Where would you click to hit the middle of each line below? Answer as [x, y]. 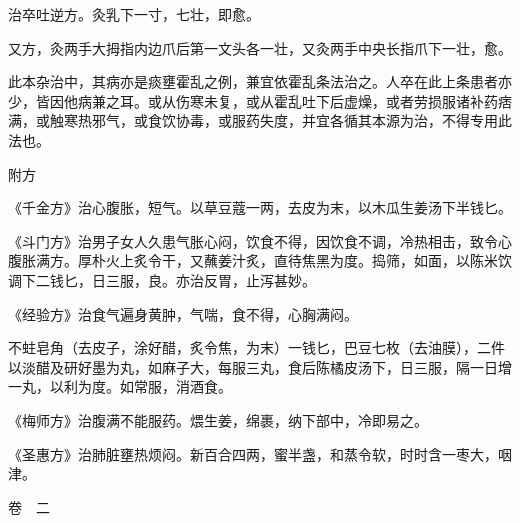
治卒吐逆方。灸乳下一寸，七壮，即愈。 [134, 14]
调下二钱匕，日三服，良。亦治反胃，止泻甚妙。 [162, 279]
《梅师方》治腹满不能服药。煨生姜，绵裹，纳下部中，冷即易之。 [218, 419]
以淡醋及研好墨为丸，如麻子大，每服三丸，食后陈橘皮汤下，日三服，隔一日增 [260, 366]
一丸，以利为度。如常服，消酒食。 [120, 386]
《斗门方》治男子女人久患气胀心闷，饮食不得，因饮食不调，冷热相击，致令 [253, 240]
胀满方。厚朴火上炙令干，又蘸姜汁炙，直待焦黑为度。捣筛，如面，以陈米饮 [266, 260]
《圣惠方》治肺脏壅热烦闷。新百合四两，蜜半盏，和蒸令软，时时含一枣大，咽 [260, 453]
